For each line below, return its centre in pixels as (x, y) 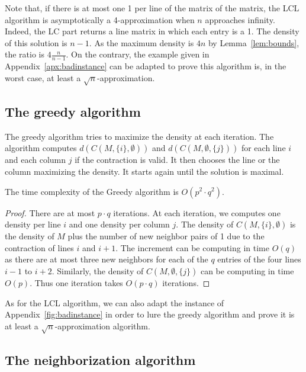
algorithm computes (41, 148)
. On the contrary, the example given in (138, 54)
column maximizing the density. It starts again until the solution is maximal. (144, 171)
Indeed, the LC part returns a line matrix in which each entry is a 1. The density (152, 31)
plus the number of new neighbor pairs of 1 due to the (166, 236)
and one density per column (119, 224)
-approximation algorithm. (102, 325)
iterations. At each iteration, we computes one (197, 212)
